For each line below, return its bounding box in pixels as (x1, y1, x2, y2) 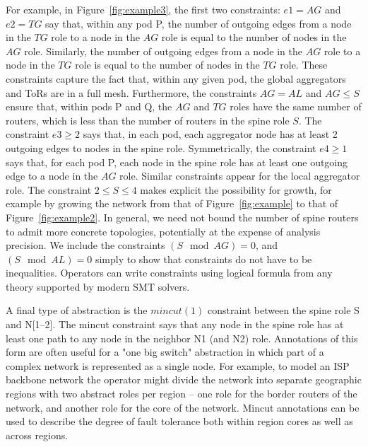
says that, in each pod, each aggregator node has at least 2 (83, 127, 338, 141)
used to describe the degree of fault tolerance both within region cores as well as (6, 414, 353, 429)
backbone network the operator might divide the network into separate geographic (6, 372, 362, 387)
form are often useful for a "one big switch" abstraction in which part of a (6, 344, 324, 359)
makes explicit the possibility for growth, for (140, 182, 332, 197)
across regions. (6, 427, 69, 442)
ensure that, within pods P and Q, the (6, 99, 172, 114)
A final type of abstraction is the (6, 303, 148, 318)
